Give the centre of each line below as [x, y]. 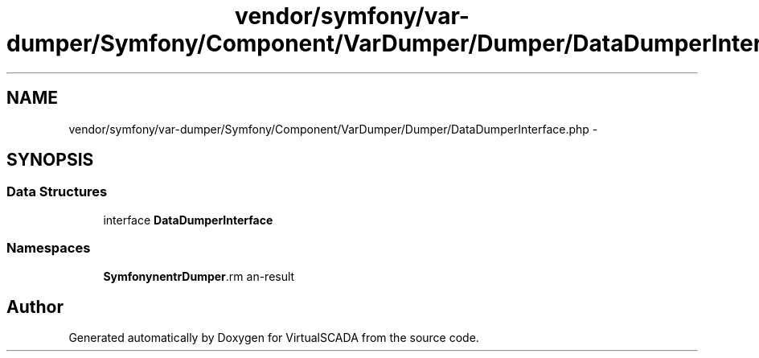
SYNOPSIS [50, 160]
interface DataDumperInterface [188, 220]
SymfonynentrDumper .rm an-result [199, 276]
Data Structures [57, 192]
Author [35, 307]
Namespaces [49, 248]
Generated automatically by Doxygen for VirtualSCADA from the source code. [274, 338]
